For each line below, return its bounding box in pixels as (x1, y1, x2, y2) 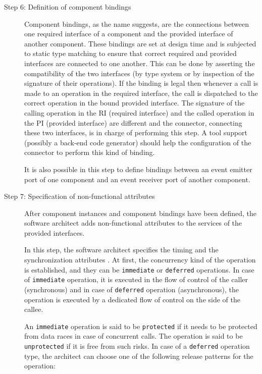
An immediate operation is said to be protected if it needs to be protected (24, 320, 257, 331)
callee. (24, 304, 43, 314)
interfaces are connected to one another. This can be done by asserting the (24, 58, 255, 68)
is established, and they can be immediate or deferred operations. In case (24, 264, 254, 275)
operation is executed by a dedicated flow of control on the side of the (24, 294, 240, 304)
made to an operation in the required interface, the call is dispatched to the (24, 87, 258, 98)
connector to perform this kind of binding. (24, 147, 155, 157)
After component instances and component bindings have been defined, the (24, 207, 256, 218)
